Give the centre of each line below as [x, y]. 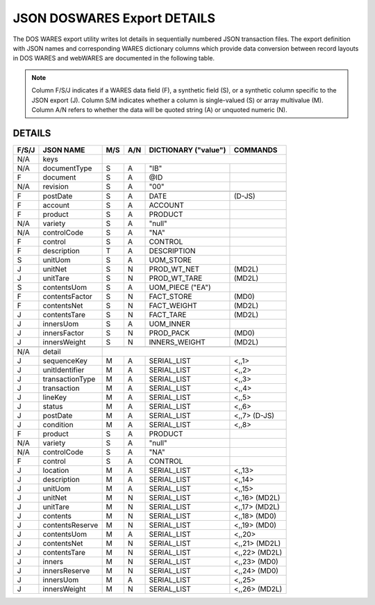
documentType [67, 168]
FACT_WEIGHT [173, 305]
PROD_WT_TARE [176, 278]
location [56, 470]
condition [58, 424]
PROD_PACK [169, 332]
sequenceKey [65, 360]
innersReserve [66, 570]
